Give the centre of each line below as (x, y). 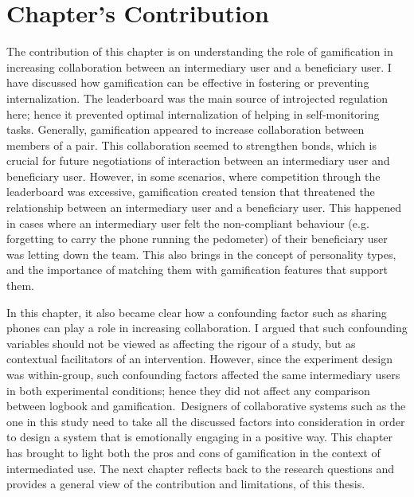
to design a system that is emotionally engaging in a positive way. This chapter (200, 437)
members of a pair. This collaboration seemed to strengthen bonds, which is (191, 145)
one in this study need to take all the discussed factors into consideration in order (206, 421)
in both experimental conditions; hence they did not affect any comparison (188, 390)
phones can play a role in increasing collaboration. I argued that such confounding (207, 328)
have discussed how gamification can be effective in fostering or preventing (188, 82)
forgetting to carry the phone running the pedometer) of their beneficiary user (197, 239)
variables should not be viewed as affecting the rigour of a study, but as (181, 343)
